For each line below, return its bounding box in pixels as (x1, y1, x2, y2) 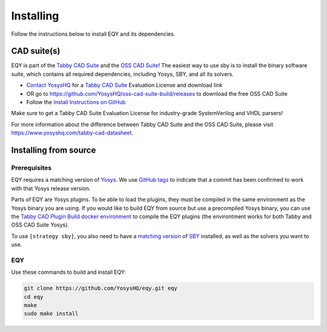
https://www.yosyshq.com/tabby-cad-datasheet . (11, 129, 133, 136)
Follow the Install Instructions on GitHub (26, 99, 126, 106)
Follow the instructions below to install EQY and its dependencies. (11, 30, 176, 38)
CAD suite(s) (11, 46, 61, 56)
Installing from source (11, 145, 96, 155)
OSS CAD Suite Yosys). (11, 221, 70, 228)
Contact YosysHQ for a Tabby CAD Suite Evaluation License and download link (26, 82, 223, 89)
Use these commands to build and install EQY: (11, 268, 127, 276)
